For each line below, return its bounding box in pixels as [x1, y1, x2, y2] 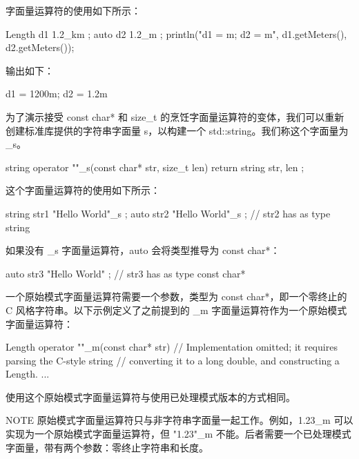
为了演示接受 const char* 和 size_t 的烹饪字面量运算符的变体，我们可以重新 [6, 109, 345, 124]
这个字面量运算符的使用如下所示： [6, 183, 160, 197]
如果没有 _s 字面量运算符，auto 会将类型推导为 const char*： [6, 243, 280, 257]
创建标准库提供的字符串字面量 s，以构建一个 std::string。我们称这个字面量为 [6, 123, 349, 137]
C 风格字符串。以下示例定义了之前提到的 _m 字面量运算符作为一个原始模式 [6, 302, 347, 317]
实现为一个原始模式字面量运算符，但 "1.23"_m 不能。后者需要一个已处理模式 [6, 427, 351, 441]
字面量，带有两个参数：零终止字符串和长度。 [6, 440, 208, 454]
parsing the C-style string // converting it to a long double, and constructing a [6, 353, 340, 367]
